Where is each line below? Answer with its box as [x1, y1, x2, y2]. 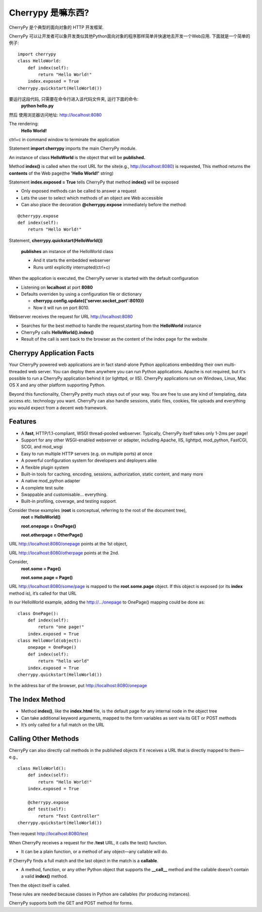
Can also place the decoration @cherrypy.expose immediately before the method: [21, 202, 187, 208]
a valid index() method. [21, 874, 68, 879]
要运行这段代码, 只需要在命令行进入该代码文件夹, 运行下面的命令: [9, 96, 138, 102]
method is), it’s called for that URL [9, 590, 77, 596]
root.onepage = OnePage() [21, 523, 76, 529]
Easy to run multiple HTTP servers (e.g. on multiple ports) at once [21, 451, 152, 456]
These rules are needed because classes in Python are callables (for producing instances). [9, 891, 191, 897]
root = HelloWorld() [21, 514, 61, 520]
